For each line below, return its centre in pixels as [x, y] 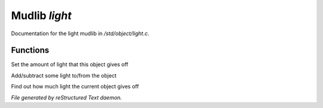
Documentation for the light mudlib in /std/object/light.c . [80, 33]
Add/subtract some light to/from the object [64, 75]
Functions [30, 50]
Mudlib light [41, 16]
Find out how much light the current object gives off [75, 87]
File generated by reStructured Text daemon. [66, 97]
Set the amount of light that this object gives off [70, 64]
